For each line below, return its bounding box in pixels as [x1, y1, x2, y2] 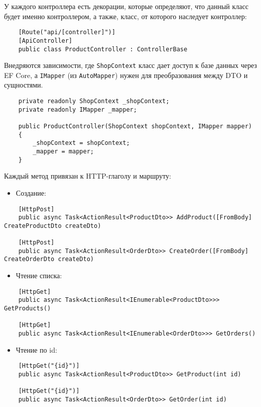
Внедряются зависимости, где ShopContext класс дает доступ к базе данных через [4, 60, 257, 70]
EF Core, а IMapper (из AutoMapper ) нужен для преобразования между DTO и [4, 69, 248, 80]
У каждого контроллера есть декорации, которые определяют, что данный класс [4, 1, 248, 11]
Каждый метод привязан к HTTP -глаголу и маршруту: [4, 171, 171, 181]
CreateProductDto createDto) [4, 222, 101, 229]
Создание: [16, 187, 46, 198]
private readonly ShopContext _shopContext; [18, 98, 170, 105]
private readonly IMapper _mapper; [18, 106, 137, 113]
